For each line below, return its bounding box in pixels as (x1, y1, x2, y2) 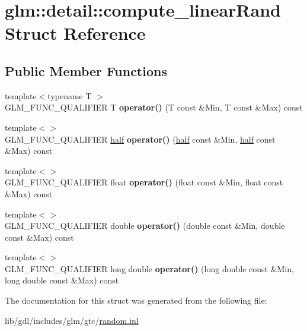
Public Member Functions (5, 61, 167, 80)
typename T (47, 89, 92, 102)
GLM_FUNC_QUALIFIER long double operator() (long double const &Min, (5, 262, 294, 275)
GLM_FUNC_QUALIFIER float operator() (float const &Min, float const (5, 176, 283, 188)
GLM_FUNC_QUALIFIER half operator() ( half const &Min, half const (5, 133, 276, 145)
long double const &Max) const (5, 274, 119, 286)
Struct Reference (5, 21, 146, 45)
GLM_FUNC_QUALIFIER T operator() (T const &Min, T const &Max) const (5, 101, 303, 114)
